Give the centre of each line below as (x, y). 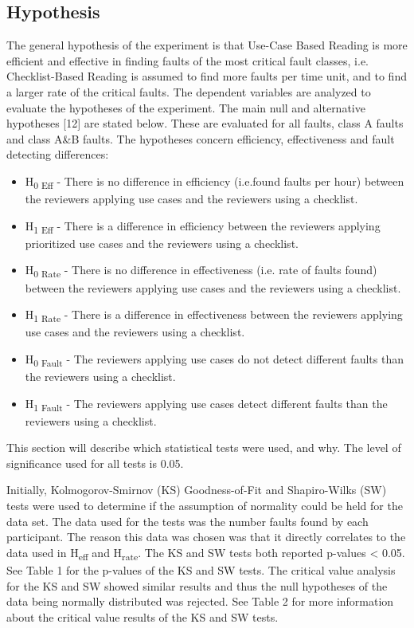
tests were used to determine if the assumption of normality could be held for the (205, 506)
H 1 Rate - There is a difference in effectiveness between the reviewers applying (214, 315)
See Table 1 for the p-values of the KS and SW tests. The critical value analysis (201, 569)
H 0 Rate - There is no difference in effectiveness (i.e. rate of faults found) (201, 271)
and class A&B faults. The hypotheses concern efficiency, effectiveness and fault (201, 138)
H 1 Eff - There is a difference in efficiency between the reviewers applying (203, 226)
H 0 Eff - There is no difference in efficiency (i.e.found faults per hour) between (215, 182)
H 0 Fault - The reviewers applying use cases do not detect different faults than (214, 359)
